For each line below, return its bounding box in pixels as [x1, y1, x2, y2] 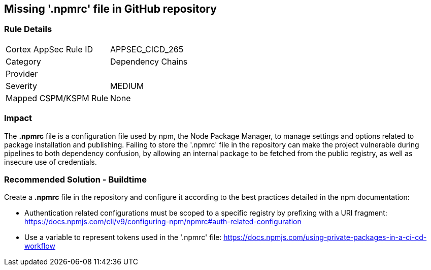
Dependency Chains [110, 56, 188, 67]
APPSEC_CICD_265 [110, 44, 184, 54]
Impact [4, 113, 32, 124]
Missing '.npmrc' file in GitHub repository [4, 3, 217, 15]
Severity [6, 80, 37, 91]
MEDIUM [110, 80, 144, 91]
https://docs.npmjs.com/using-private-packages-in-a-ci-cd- [223, 233, 427, 242]
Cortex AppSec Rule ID [6, 44, 93, 54]
